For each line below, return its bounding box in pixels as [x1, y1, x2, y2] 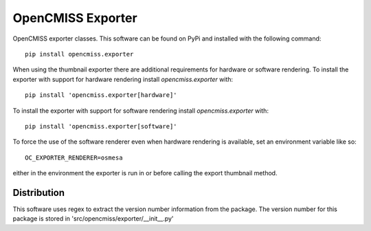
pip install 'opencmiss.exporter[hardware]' [25, 91, 178, 99]
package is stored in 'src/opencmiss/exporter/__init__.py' [12, 214, 175, 223]
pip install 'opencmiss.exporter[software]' [25, 122, 178, 130]
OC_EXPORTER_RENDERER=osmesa [25, 153, 123, 162]
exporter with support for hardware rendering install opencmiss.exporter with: [12, 75, 234, 83]
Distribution [12, 186, 65, 199]
